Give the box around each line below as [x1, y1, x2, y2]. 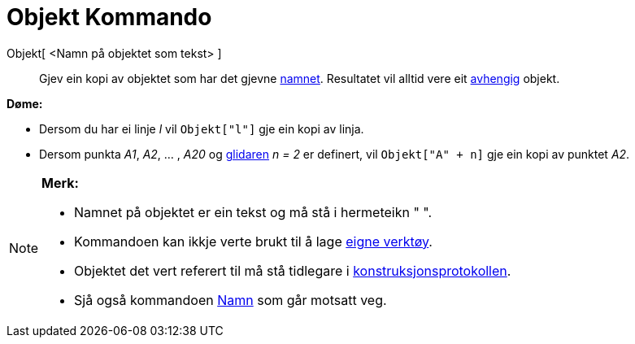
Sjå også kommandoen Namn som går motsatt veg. [74, 291, 387, 308]
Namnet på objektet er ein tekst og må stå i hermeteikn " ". [74, 203, 433, 220]
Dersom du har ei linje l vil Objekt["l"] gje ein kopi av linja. [39, 121, 364, 136]
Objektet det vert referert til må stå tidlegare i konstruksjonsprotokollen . [74, 262, 511, 279]
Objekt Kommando [7, 3, 212, 31]
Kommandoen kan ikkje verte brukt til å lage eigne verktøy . [74, 233, 433, 250]
